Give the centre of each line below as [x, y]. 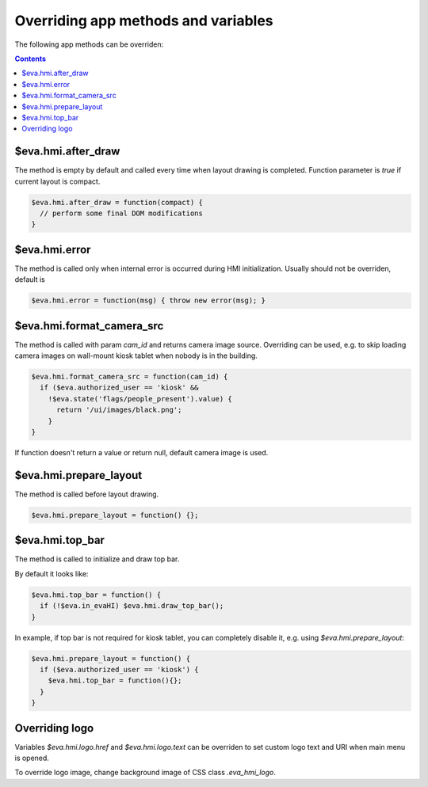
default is [30, 279]
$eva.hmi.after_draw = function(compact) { [117, 202]
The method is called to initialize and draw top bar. [97, 559]
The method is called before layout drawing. [87, 494]
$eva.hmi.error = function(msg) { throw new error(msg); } [148, 300]
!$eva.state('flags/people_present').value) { [140, 399]
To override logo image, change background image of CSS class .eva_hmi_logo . [145, 773]
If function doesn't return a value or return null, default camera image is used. [141, 453]
